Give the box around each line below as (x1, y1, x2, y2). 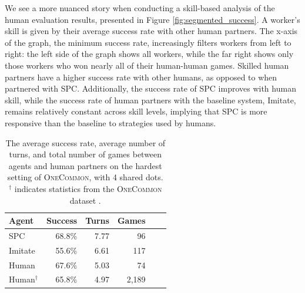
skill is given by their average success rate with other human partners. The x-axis (5, 25, 298, 37)
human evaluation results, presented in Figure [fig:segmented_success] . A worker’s (5, 13, 300, 25)
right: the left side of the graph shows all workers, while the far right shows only (5, 48, 294, 60)
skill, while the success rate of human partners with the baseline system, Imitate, (5, 93, 296, 106)
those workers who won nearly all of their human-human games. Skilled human (5, 59, 289, 71)
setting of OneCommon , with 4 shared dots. (7, 171, 163, 183)
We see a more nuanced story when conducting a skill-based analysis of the (5, 2, 275, 14)
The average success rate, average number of (5, 136, 166, 149)
